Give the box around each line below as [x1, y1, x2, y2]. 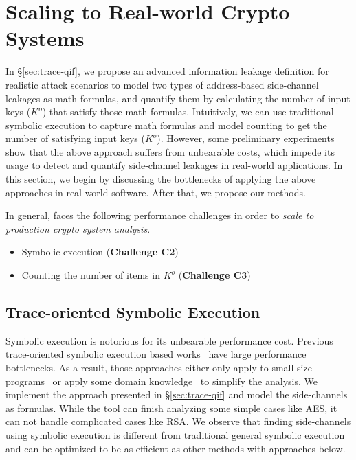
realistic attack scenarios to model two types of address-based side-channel [5, 77, 319, 91]
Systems [5, 24, 85, 52]
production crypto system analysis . [5, 221, 151, 235]
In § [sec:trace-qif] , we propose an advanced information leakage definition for [5, 64, 329, 78]
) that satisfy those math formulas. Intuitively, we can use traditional [42, 104, 334, 119]
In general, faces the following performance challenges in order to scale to [5, 208, 314, 222]
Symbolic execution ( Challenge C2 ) [21, 244, 179, 259]
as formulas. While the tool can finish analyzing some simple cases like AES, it [5, 400, 337, 415]
